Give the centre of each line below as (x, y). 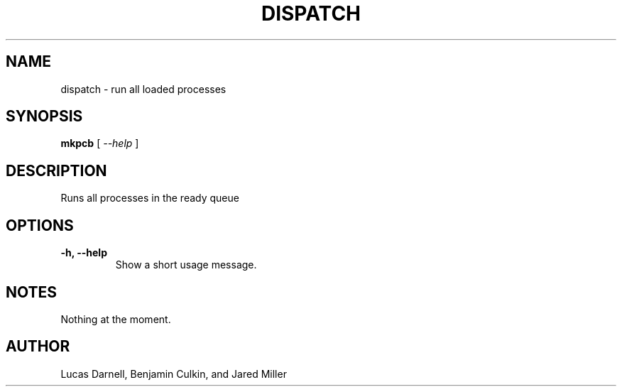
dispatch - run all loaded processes (143, 89)
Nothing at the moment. (116, 319)
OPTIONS (40, 225)
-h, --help (84, 253)
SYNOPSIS (44, 116)
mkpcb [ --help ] (100, 143)
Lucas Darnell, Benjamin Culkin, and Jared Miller (174, 374)
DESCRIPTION (56, 170)
